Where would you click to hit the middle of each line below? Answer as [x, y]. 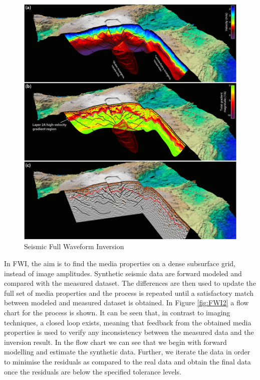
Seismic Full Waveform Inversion [74, 246]
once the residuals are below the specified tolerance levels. [93, 371]
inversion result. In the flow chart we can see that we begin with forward [115, 342]
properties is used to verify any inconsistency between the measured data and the [129, 332]
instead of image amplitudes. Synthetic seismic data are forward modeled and [123, 273]
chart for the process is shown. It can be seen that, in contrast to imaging [117, 313]
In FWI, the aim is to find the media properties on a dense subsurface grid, [120, 263]
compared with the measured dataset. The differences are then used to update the [130, 283]
